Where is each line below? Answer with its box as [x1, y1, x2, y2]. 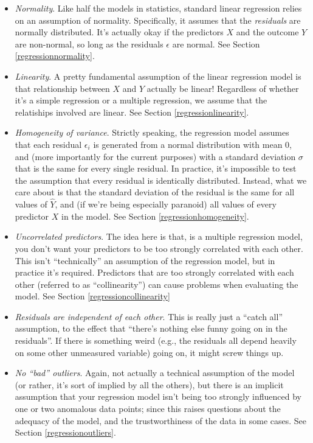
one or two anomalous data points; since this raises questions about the [15, 402, 281, 415]
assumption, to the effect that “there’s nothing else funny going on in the [15, 322, 287, 335]
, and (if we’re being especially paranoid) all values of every [55, 198, 277, 211]
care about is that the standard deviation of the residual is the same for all [15, 186, 295, 198]
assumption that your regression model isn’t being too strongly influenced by [15, 390, 302, 403]
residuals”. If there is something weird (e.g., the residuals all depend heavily [15, 334, 297, 347]
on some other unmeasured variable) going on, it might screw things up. [15, 346, 284, 358]
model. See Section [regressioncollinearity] [15, 290, 170, 302]
